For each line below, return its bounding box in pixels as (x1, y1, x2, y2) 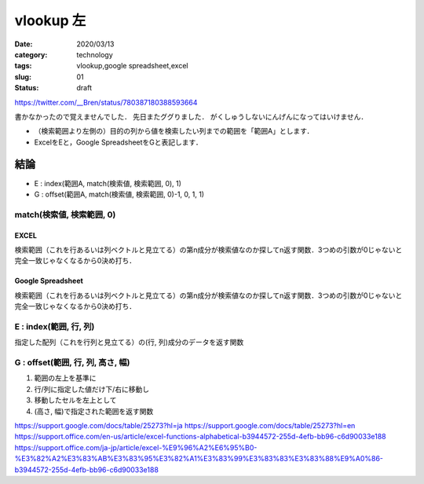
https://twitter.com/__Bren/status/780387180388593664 (14, 97, 198, 107)
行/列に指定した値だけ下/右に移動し (34, 384, 150, 394)
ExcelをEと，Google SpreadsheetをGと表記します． (34, 137, 203, 147)
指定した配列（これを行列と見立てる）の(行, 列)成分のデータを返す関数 (14, 338, 244, 347)
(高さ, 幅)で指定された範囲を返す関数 (34, 406, 154, 416)
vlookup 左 (14, 12, 86, 29)
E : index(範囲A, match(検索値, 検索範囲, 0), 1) (34, 178, 182, 188)
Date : (14, 39, 33, 49)
